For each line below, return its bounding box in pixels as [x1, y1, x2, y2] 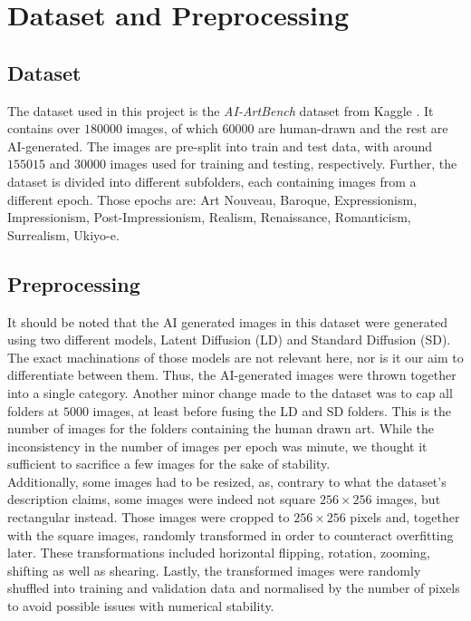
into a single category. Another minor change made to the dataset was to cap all [7, 383, 453, 402]
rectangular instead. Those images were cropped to [7, 508, 290, 527]
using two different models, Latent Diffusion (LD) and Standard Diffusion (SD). [7, 330, 451, 349]
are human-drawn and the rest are [258, 119, 448, 138]
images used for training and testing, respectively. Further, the [110, 154, 457, 173]
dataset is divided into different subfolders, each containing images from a [7, 171, 417, 190]
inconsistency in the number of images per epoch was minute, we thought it [7, 436, 428, 455]
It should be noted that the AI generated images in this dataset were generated [7, 312, 448, 331]
